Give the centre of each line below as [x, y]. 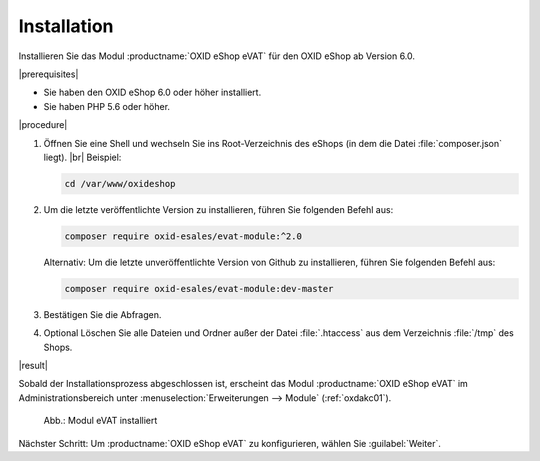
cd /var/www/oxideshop [120, 183]
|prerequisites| [48, 74]
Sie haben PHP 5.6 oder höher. [106, 106]
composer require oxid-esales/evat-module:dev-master [199, 288]
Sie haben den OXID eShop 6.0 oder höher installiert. [152, 92]
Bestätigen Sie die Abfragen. [102, 314]
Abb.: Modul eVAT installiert [100, 421]
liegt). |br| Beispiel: [82, 157]
